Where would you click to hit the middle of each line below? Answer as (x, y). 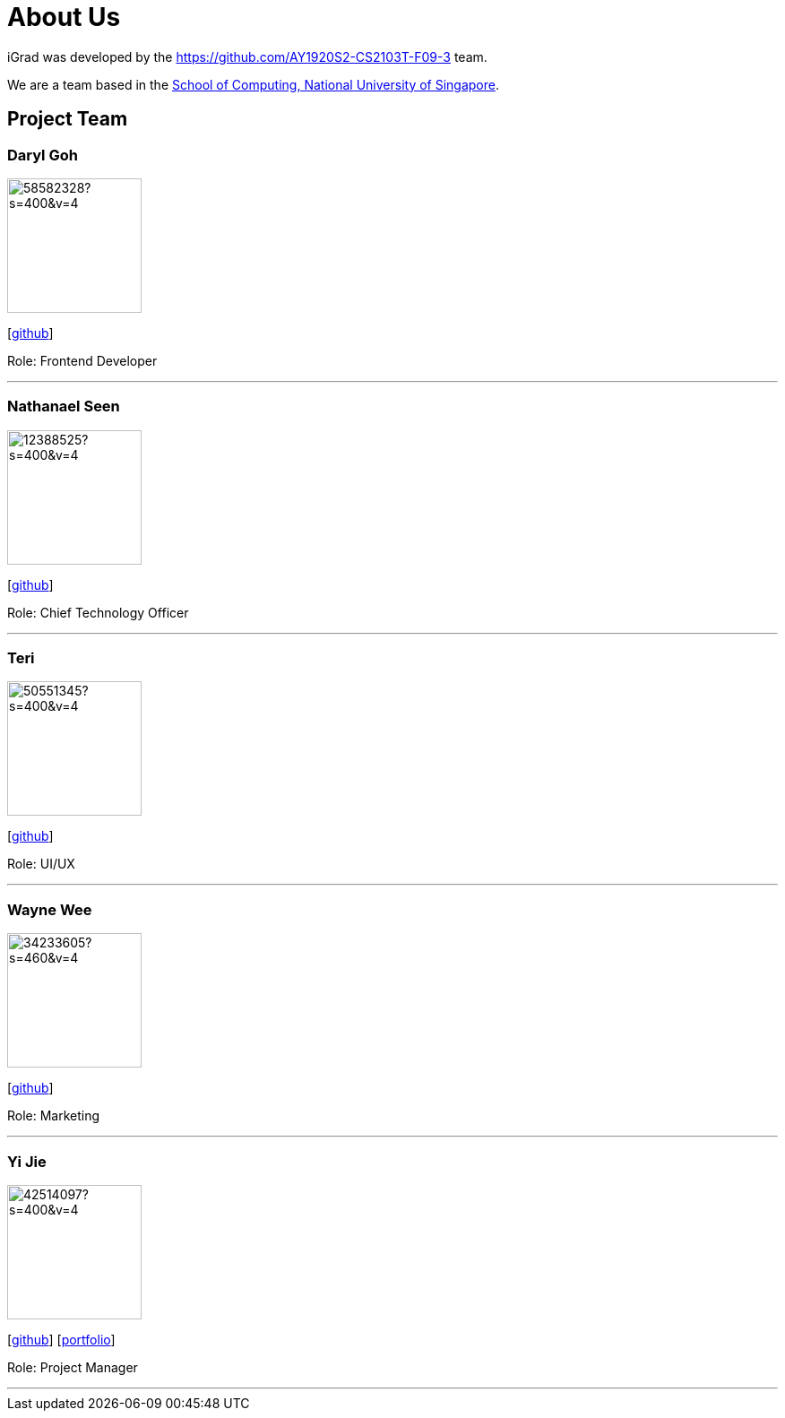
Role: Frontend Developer (82, 360)
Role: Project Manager (73, 1367)
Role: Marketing (54, 1116)
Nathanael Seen (64, 406)
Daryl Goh (43, 155)
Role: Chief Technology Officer (98, 612)
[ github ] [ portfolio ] (61, 1339)
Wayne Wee (50, 909)
